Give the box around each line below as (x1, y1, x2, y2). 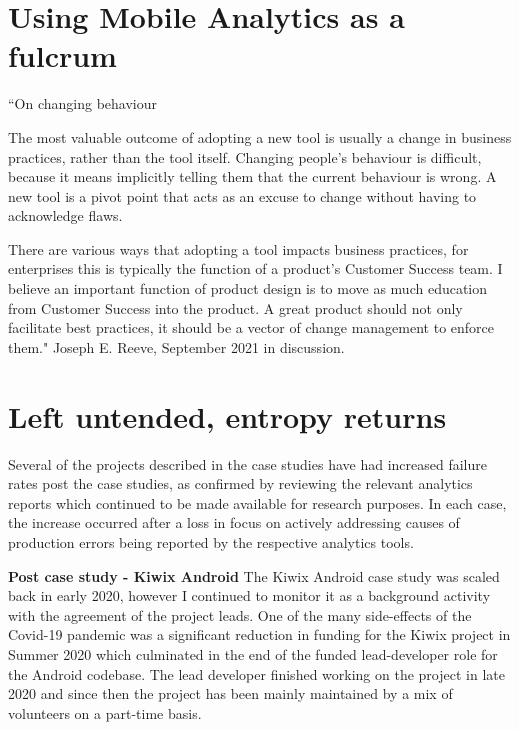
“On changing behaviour (8, 93, 158, 114)
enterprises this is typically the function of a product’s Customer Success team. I (8, 258, 503, 279)
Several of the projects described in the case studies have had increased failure (8, 453, 487, 474)
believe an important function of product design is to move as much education (8, 278, 488, 299)
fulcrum (8, 35, 117, 76)
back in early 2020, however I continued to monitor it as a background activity (8, 585, 491, 606)
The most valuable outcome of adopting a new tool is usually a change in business (8, 126, 512, 147)
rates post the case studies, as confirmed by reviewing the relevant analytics (8, 473, 473, 494)
